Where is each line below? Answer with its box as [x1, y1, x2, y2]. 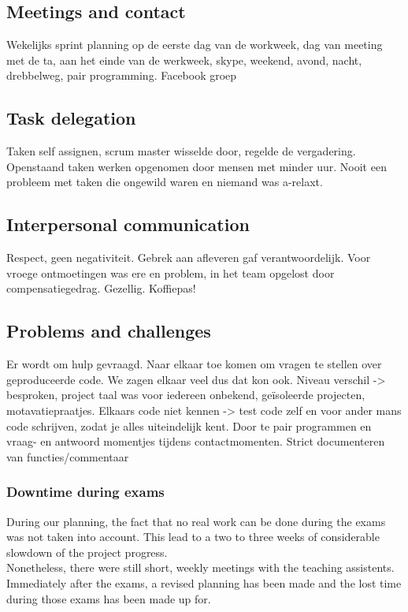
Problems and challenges [6, 319, 211, 343]
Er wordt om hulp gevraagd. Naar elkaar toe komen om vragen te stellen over [6, 356, 382, 372]
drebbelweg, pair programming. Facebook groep [6, 67, 237, 84]
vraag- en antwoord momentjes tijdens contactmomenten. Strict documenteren [6, 433, 385, 450]
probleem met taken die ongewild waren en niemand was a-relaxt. [6, 174, 323, 190]
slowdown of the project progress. [6, 543, 168, 560]
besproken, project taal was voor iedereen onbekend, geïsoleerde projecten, [6, 386, 365, 403]
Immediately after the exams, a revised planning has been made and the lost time [6, 574, 402, 591]
